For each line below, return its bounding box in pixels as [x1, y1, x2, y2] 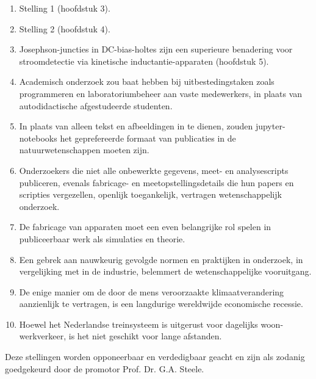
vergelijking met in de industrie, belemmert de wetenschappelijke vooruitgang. [19, 265, 312, 278]
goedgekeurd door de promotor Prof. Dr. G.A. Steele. [5, 362, 204, 375]
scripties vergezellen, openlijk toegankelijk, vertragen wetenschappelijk [19, 188, 282, 201]
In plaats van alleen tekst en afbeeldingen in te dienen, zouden [19, 120, 253, 132]
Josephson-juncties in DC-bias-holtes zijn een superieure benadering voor [19, 43, 293, 56]
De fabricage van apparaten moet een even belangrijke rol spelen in [19, 220, 271, 233]
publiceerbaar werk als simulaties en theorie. [19, 232, 185, 245]
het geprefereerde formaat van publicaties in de [60, 131, 236, 144]
